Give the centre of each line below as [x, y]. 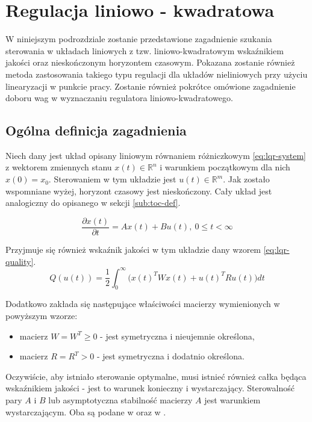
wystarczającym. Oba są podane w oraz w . [86, 411]
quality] [20, 261]
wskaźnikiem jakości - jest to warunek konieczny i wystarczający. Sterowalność [150, 388]
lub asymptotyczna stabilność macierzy [120, 399]
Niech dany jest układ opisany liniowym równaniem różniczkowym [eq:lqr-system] [156, 155]
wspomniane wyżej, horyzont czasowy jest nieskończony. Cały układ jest [139, 191]
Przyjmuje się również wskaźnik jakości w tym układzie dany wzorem [133, 249]
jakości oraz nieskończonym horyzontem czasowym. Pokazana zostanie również [150, 62]
